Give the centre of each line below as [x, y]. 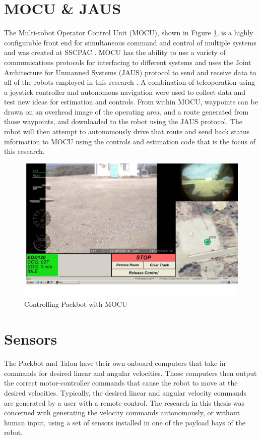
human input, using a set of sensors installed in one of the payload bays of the [125, 422]
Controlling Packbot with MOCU [76, 304]
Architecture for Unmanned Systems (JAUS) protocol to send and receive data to [130, 72]
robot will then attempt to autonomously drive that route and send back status [127, 131]
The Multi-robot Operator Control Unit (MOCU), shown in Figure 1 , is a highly [129, 33]
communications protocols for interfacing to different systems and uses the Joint [128, 62]
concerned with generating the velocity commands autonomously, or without [122, 413]
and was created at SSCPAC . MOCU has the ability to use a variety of [115, 52]
